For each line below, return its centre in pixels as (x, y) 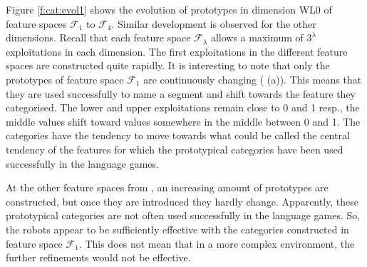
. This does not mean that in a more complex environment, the (217, 243)
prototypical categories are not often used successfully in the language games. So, (183, 215)
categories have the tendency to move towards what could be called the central (178, 135)
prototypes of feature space (65, 79)
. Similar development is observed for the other (214, 23)
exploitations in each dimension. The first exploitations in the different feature (177, 51)
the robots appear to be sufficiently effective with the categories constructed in (177, 229)
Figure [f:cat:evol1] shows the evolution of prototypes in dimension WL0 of (169, 9)
